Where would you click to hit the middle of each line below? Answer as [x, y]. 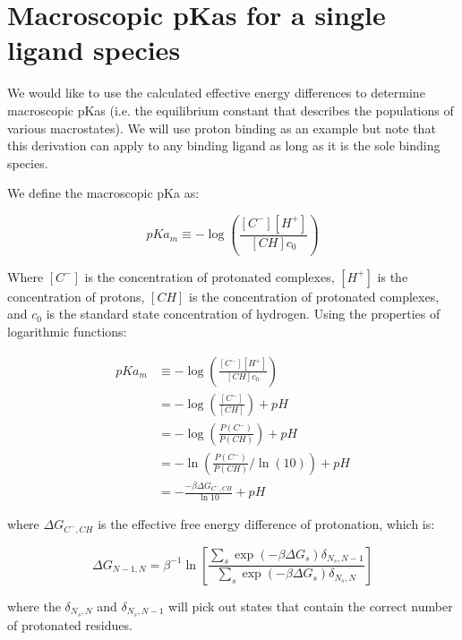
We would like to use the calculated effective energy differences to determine [216, 93]
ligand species [94, 50]
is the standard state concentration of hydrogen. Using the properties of [243, 314]
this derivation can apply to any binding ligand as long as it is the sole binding [224, 145]
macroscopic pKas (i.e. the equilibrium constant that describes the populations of [231, 110]
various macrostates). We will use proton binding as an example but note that [222, 128]
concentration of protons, [76, 296]
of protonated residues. [70, 624]
